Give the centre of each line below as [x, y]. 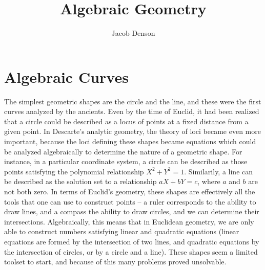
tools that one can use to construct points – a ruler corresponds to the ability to [130, 201]
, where [209, 181]
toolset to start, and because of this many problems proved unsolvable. [115, 262]
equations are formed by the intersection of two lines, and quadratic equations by [132, 241]
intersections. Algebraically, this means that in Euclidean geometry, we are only [129, 221]
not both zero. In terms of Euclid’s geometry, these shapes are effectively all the [130, 191]
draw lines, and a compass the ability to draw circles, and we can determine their [132, 211]
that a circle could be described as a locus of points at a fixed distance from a [126, 121]
